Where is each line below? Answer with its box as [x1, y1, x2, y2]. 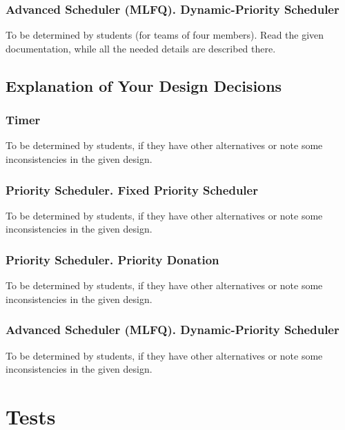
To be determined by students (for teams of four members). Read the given [6, 28, 324, 42]
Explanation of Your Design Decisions [6, 75, 282, 96]
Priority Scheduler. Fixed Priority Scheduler [6, 181, 258, 198]
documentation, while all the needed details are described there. [6, 41, 276, 55]
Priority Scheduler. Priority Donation [6, 251, 219, 268]
